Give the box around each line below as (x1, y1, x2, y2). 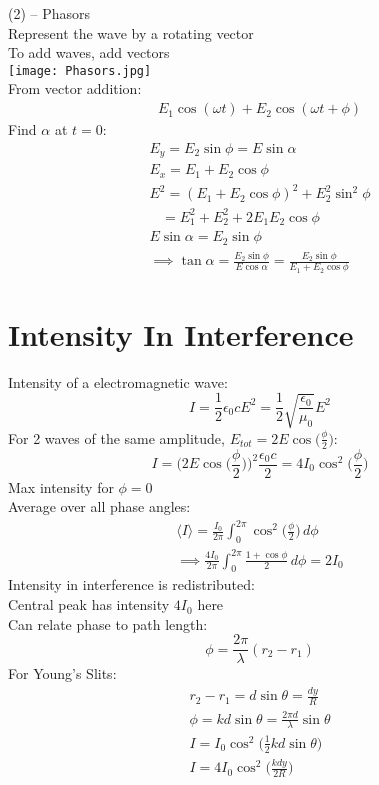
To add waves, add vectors (8, 42, 170, 63)
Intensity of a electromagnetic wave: (8, 371, 228, 392)
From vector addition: (8, 78, 142, 99)
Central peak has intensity (8, 594, 170, 615)
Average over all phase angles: (8, 496, 191, 517)
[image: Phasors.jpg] (8, 63, 152, 78)
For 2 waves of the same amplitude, (8, 427, 225, 448)
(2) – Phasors (8, 3, 91, 23)
